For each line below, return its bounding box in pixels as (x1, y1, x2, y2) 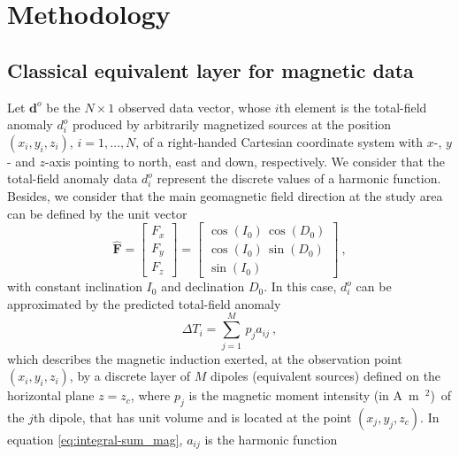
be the (46, 97, 80, 116)
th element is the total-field (279, 97, 427, 116)
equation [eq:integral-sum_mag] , (7, 429, 183, 448)
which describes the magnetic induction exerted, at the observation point (7, 349, 402, 367)
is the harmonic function (204, 429, 338, 448)
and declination (161, 277, 245, 296)
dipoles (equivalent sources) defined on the (210, 367, 441, 385)
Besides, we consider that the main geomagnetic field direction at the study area (7, 186, 443, 205)
